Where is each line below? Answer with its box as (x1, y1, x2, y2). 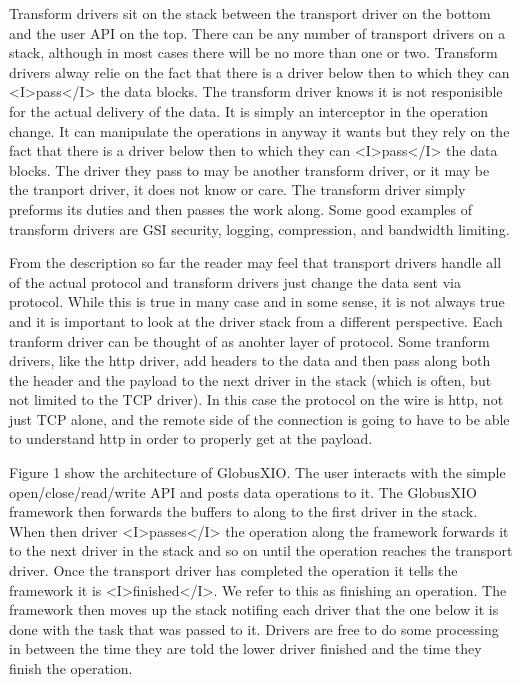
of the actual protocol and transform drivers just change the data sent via (9, 271, 462, 292)
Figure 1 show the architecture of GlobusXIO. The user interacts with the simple (9, 462, 506, 483)
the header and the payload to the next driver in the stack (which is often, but (9, 369, 492, 390)
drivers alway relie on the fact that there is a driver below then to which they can (9, 61, 510, 82)
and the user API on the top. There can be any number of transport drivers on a (9, 22, 506, 43)
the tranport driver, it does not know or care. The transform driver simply (9, 179, 466, 200)
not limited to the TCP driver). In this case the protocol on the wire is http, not (9, 389, 504, 410)
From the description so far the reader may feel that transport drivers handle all (9, 252, 502, 273)
